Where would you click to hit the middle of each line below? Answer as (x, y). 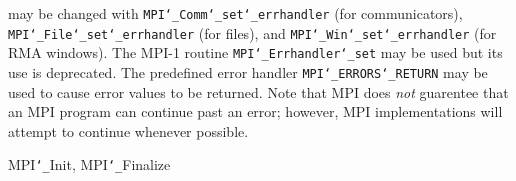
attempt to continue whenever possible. (128, 130)
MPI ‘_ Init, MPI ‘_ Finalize (89, 164)
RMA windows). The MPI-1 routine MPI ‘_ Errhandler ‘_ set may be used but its (255, 52)
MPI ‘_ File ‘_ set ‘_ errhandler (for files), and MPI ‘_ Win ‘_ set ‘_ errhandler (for (252, 32)
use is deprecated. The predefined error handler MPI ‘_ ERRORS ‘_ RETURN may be (248, 71)
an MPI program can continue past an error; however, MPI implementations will (255, 111)
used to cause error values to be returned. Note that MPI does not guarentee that (258, 91)
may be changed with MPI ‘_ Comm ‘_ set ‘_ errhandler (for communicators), (235, 13)
